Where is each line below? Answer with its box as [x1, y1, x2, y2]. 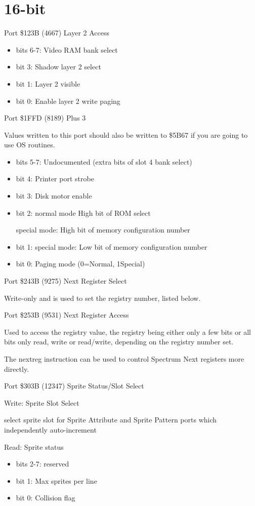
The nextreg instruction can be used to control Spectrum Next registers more [4, 354, 244, 364]
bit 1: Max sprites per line [16, 475, 97, 486]
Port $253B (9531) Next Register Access [4, 309, 129, 320]
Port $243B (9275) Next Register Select [4, 276, 127, 286]
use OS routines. [4, 139, 55, 150]
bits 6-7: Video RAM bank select [16, 44, 118, 55]
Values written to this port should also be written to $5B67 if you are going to [4, 129, 248, 140]
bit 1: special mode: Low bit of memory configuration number [16, 241, 207, 252]
